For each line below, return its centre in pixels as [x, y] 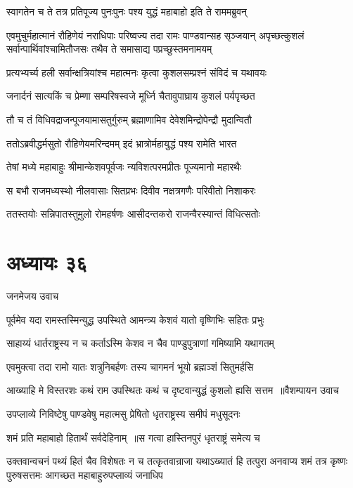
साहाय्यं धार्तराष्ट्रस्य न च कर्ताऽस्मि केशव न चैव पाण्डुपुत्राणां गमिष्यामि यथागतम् [140, 343]
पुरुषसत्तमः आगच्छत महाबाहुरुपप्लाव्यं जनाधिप [85, 474]
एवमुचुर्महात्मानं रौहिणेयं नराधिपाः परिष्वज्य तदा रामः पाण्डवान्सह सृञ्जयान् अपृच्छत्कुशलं [155, 35]
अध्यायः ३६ [47, 262]
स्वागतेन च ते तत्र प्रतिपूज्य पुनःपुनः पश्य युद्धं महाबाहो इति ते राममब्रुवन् [127, 11]
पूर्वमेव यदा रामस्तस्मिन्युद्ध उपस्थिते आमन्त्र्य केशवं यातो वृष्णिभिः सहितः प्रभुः [135, 319]
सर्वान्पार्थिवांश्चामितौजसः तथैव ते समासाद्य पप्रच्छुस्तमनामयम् [109, 49]
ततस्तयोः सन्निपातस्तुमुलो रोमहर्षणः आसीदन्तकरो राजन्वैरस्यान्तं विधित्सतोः [133, 214]
